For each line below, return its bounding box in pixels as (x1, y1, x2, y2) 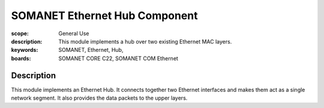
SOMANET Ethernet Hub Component (11, 9, 198, 22)
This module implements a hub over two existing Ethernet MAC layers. (58, 38, 232, 45)
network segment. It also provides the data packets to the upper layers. (11, 94, 188, 101)
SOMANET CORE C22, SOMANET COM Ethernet (58, 54, 178, 62)
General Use (58, 30, 89, 37)
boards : (11, 54, 31, 62)
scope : (11, 30, 29, 37)
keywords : (11, 47, 38, 54)
